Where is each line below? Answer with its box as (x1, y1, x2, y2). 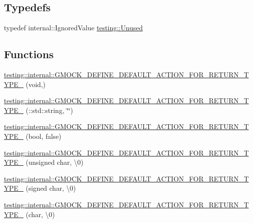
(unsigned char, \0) (25, 157, 84, 167)
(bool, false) (25, 131, 62, 141)
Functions (4, 46, 54, 62)
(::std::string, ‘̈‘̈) (25, 105, 73, 115)
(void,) (25, 79, 46, 89)
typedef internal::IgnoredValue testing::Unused (4, 22, 143, 33)
